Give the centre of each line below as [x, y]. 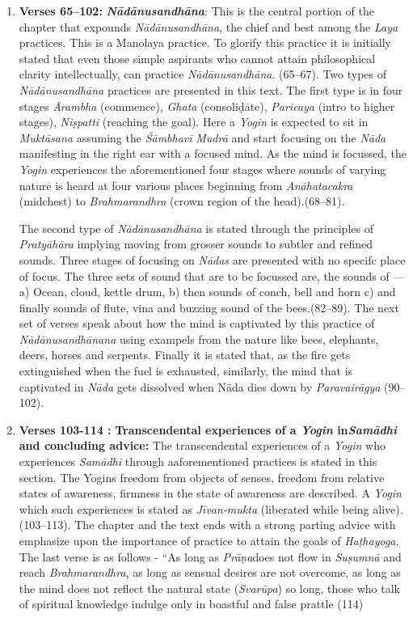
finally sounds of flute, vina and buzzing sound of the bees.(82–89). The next [209, 307]
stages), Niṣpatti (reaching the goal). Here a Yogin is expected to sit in [194, 122]
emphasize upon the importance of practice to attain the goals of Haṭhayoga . [209, 540]
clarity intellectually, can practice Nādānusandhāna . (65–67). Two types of [203, 74]
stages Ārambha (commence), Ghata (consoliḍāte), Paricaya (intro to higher [207, 106]
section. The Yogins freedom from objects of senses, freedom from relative [202, 477]
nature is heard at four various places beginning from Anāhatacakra [186, 185]
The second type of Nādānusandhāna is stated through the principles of [196, 228]
